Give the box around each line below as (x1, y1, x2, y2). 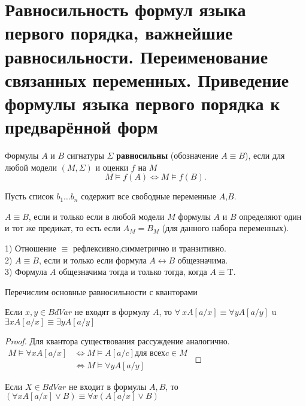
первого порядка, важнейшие (5, 20, 233, 45)
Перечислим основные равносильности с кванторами (5, 285, 198, 298)
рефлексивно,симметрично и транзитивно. (73, 242, 226, 254)
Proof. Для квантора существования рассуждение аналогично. (5, 335, 230, 347)
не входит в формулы (69, 380, 147, 392)
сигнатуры (66, 149, 104, 162)
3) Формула (5, 265, 47, 278)
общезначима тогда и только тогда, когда (59, 265, 207, 278)
